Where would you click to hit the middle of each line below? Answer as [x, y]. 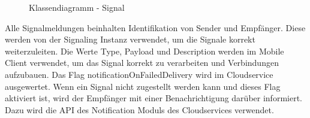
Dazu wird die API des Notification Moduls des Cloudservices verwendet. [139, 109]
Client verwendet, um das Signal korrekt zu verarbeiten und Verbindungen [142, 63]
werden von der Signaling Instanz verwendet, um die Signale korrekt [130, 39]
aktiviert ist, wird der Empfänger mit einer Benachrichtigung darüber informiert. [154, 98]
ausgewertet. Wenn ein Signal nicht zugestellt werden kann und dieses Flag [143, 86]
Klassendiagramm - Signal [77, 7]
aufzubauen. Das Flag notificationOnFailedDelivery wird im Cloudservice [139, 74]
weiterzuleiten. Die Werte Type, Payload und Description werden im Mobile [145, 51]
